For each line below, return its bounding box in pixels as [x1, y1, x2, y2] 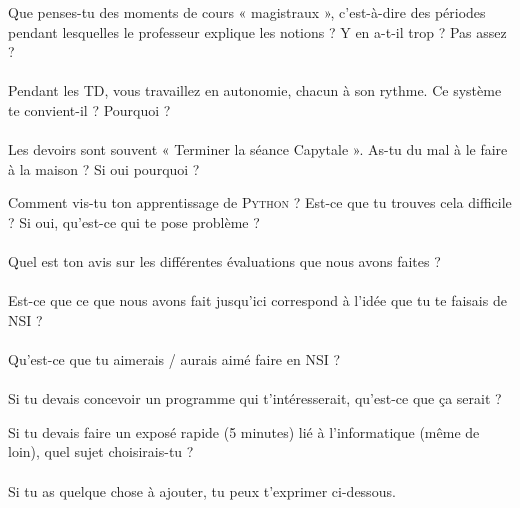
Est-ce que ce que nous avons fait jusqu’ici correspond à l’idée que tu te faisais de [8, 290, 507, 311]
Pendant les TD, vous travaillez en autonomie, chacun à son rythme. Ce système [8, 80, 502, 101]
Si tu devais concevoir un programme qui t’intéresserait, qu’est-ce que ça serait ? [8, 388, 502, 409]
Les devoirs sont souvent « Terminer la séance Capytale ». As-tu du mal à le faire [8, 139, 508, 160]
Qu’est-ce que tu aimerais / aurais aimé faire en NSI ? [8, 349, 341, 370]
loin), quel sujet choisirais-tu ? [8, 441, 194, 462]
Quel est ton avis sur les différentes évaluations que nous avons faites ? [8, 251, 441, 272]
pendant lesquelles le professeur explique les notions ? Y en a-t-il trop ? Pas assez [8, 21, 507, 42]
